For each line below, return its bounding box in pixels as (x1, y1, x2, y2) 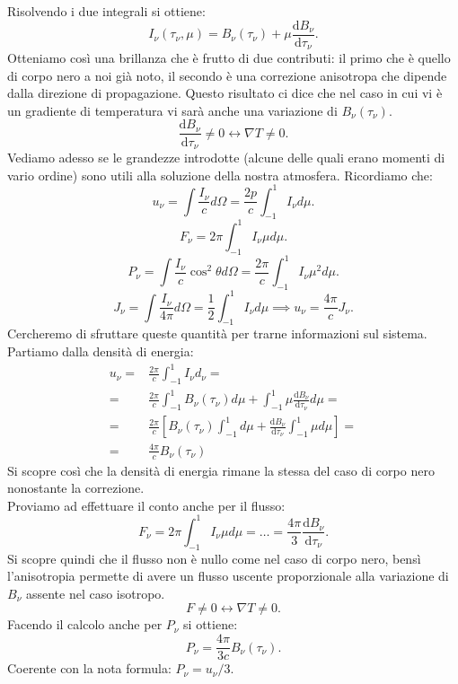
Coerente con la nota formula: (7, 659, 172, 678)
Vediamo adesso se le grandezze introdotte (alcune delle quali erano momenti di (7, 148, 445, 166)
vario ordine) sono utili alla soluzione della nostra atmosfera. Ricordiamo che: (7, 165, 433, 184)
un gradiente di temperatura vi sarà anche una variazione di (7, 101, 338, 119)
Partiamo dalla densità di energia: (7, 341, 194, 360)
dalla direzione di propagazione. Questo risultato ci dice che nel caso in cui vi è (7, 83, 443, 102)
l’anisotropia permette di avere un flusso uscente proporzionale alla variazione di (7, 566, 449, 585)
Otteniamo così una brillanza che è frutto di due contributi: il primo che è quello (7, 48, 451, 67)
